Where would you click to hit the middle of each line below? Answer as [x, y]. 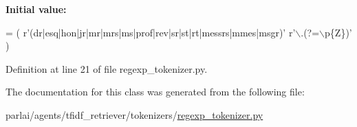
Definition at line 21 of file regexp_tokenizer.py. [107, 68]
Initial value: [36, 9]
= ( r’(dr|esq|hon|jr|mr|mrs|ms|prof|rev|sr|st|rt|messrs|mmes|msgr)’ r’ [151, 32]
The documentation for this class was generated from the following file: [155, 92]
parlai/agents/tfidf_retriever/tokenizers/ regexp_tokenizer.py [134, 114]
